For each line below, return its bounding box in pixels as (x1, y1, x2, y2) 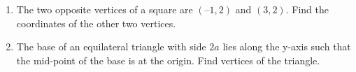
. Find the (285, 2, 329, 16)
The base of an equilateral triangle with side (16, 39, 206, 54)
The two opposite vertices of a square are (16, 2, 193, 16)
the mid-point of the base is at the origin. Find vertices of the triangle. (16, 52, 320, 67)
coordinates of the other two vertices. (16, 15, 176, 30)
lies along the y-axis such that (222, 39, 351, 54)
